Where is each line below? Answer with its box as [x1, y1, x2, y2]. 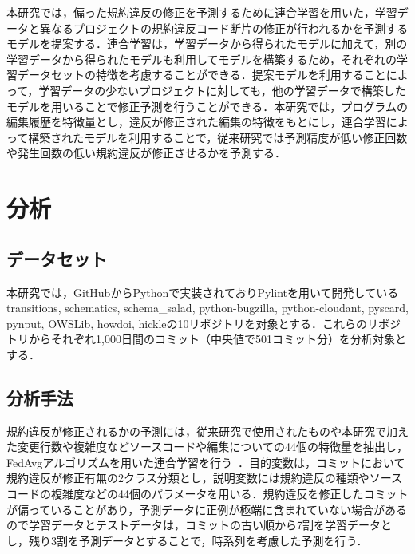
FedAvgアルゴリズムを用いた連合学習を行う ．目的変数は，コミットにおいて [6, 453, 405, 470]
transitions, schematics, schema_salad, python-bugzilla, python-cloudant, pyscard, [6, 299, 409, 316]
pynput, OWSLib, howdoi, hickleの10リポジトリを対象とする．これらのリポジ [6, 315, 401, 331]
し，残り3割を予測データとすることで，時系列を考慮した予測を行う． [6, 532, 368, 548]
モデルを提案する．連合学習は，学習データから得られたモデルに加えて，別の [6, 35, 408, 52]
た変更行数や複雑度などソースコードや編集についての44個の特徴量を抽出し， [6, 438, 408, 455]
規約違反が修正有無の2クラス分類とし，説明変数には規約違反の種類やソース [6, 469, 403, 486]
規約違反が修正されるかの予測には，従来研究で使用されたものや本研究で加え [6, 422, 409, 439]
